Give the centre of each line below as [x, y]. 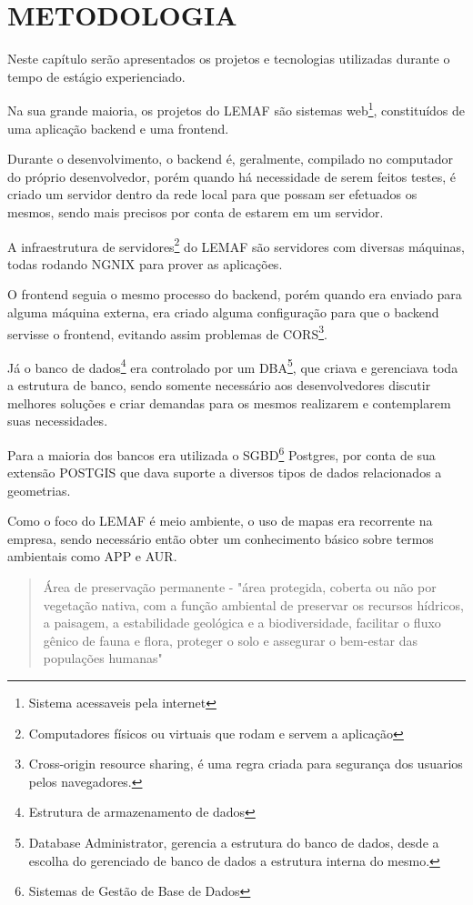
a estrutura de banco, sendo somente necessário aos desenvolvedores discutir [219, 385]
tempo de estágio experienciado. [96, 76]
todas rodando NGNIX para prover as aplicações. [145, 263]
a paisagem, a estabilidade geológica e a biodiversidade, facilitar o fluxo [242, 623]
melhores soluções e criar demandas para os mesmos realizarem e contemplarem [229, 402]
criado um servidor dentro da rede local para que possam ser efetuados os [212, 194]
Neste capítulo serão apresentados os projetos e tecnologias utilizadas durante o [229, 59]
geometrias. [39, 490]
